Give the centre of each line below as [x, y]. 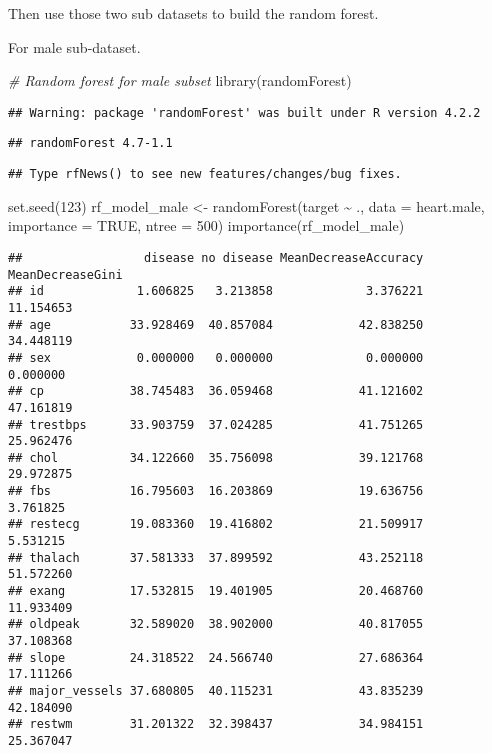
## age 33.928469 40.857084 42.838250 [216, 324]
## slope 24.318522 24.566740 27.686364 [216, 657]
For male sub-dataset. [74, 46]
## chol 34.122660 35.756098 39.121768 [216, 457]
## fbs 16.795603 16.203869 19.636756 [216, 491]
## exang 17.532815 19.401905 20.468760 [216, 591]
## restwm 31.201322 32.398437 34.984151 [216, 724]
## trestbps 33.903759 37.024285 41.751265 [216, 424]
